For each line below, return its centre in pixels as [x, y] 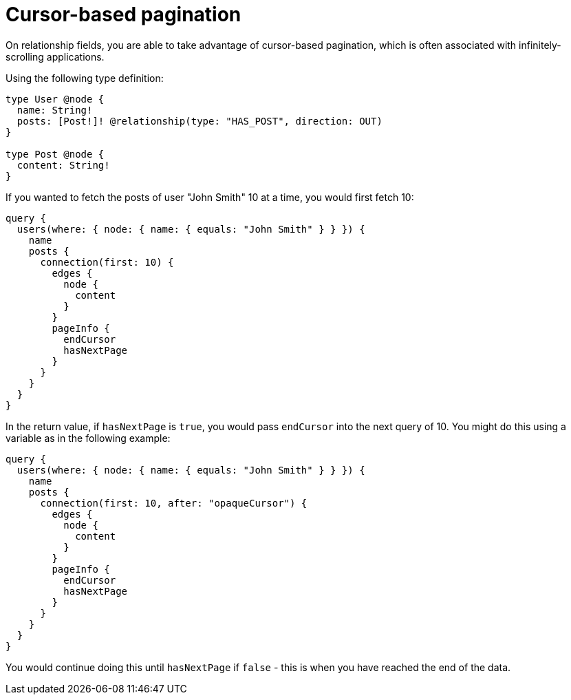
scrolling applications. [55, 56]
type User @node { [55, 99]
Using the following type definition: [85, 78]
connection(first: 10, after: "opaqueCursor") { [174, 503]
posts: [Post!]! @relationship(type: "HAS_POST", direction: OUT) [200, 121]
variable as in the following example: [88, 438]
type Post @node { [55, 154]
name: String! [55, 110]
